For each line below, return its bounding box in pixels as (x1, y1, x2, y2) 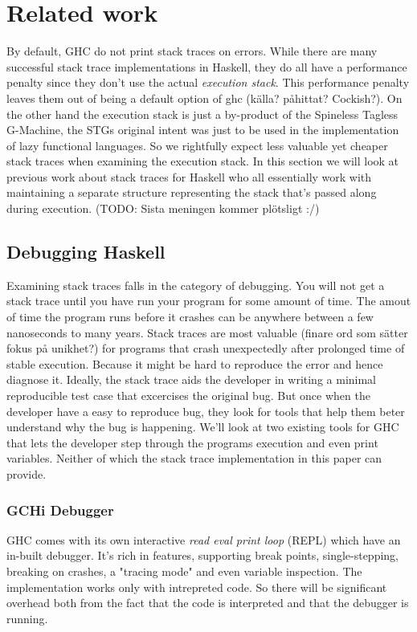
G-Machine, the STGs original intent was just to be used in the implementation (6, 121, 399, 138)
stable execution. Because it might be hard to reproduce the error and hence (6, 355, 383, 372)
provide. (6, 465, 47, 482)
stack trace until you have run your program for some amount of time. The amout (6, 292, 411, 309)
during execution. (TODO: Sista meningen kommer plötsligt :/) (6, 200, 320, 217)
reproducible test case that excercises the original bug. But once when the (6, 387, 370, 404)
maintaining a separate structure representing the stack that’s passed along (6, 184, 377, 201)
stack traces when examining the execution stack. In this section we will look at (6, 153, 399, 169)
